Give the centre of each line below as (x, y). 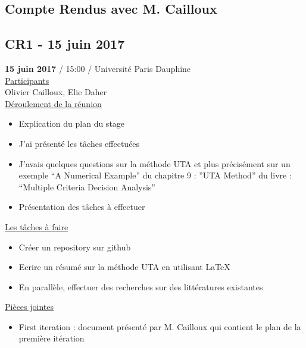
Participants (27, 80)
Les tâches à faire (37, 226)
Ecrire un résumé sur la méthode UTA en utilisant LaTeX (124, 267)
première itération (51, 338)
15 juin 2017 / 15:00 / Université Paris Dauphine (98, 68)
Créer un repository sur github (75, 247)
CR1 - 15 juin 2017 (65, 44)
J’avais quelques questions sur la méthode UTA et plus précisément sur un (154, 163)
